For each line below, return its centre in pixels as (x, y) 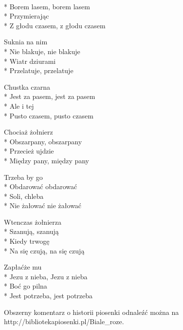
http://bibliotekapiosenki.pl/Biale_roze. (64, 321)
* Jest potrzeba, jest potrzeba (48, 296)
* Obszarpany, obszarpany (43, 141)
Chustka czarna (27, 87)
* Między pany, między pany (47, 160)
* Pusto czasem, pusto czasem (49, 115)
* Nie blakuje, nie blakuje (42, 51)
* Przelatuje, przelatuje (39, 70)
